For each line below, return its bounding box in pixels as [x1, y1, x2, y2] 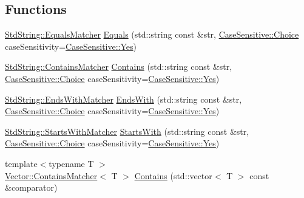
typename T [49, 157, 94, 169]
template [5, 157, 38, 169]
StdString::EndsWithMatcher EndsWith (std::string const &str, [5, 92, 242, 105]
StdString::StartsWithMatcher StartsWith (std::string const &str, [5, 125, 249, 137]
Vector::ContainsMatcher [5, 169, 98, 182]
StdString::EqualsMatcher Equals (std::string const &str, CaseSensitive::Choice [5, 28, 299, 41]
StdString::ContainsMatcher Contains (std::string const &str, [5, 60, 232, 73]
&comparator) [5, 181, 58, 194]
